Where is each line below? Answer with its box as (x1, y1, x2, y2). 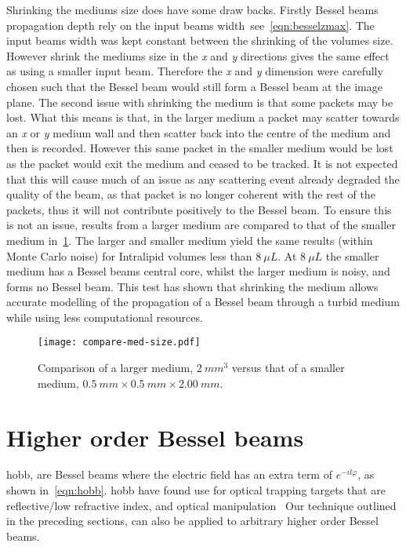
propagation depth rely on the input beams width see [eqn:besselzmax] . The (6, 16, 375, 33)
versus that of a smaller (231, 359, 345, 376)
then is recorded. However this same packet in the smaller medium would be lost (6, 140, 393, 156)
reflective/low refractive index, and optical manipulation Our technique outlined (6, 497, 397, 513)
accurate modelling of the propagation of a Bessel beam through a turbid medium (6, 294, 400, 310)
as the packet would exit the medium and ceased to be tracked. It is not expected (6, 155, 398, 171)
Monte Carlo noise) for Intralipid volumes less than (6, 247, 252, 264)
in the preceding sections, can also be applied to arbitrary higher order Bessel (6, 512, 379, 529)
